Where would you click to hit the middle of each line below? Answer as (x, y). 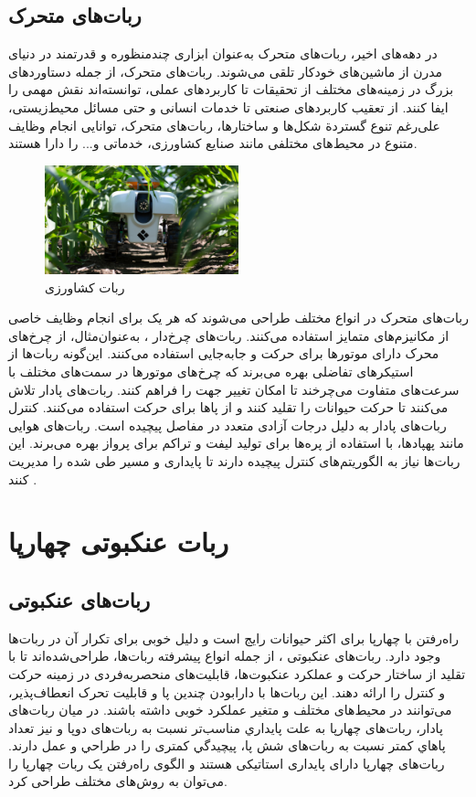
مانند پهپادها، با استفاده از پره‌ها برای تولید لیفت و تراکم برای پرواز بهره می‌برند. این (236, 443)
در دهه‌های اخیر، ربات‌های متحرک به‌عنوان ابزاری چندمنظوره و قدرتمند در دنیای (223, 53)
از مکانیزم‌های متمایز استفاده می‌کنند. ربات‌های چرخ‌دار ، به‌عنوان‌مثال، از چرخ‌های (229, 335)
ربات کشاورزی (85, 287)
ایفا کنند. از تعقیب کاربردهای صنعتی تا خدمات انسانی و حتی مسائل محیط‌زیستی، (228, 106)
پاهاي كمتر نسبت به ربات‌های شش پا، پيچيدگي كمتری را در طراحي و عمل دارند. (227, 745)
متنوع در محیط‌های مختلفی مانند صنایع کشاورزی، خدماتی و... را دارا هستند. (213, 143)
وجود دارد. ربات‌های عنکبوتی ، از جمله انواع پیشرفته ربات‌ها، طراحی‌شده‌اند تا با (225, 656)
